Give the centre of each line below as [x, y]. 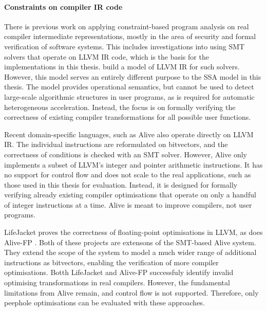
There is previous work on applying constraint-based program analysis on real [127, 26]
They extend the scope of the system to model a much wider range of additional [130, 252]
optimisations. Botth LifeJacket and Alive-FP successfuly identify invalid [119, 272]
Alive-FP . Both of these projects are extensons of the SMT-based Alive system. [130, 242]
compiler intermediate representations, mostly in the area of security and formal [130, 36]
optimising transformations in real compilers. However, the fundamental [117, 282]
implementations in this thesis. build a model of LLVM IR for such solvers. [122, 67]
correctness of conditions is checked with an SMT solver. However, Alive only [126, 154]
